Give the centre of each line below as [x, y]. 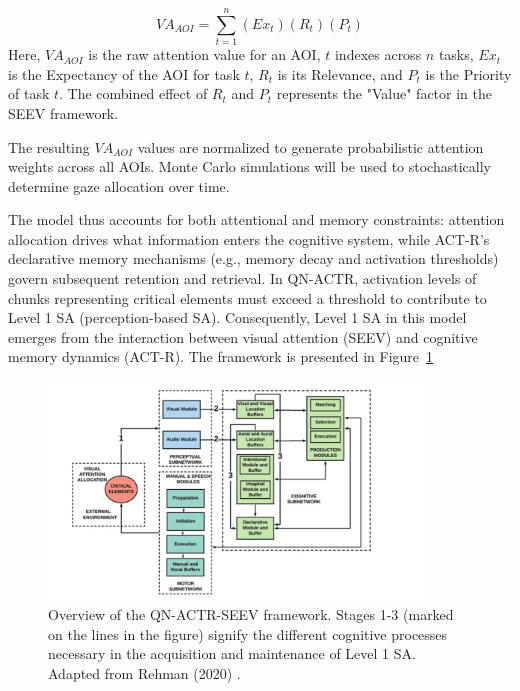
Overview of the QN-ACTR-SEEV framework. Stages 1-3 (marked [251, 614]
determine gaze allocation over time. [119, 185]
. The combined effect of [133, 93]
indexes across [378, 54]
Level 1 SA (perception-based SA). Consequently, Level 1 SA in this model [237, 317]
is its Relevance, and [340, 73]
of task [29, 93]
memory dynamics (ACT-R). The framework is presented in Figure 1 [221, 356]
